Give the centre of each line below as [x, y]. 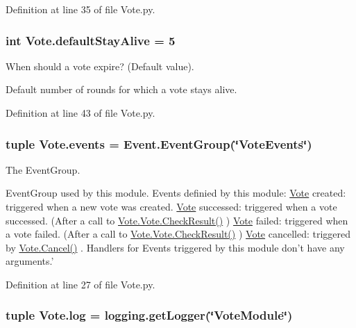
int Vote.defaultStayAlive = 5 [91, 40]
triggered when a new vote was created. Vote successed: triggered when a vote [171, 206]
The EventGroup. [43, 169]
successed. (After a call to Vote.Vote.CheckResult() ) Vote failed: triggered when [177, 220]
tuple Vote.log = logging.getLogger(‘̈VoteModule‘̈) [149, 315]
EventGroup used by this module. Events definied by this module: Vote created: [176, 193]
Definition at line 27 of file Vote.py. [80, 284]
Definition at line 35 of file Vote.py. [80, 9]
